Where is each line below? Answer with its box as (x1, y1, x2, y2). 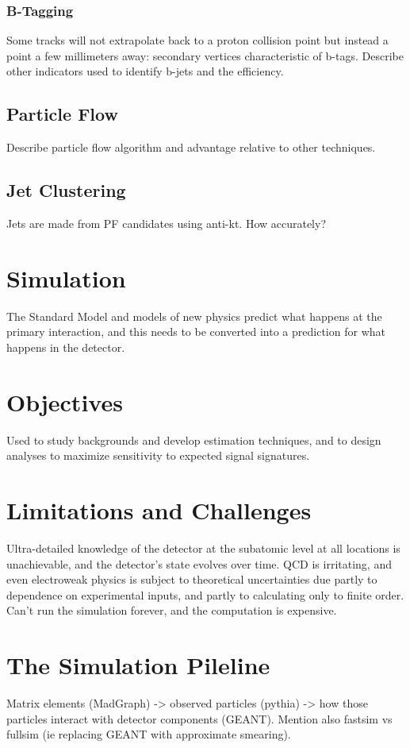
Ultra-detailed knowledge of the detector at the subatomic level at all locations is (6, 539, 400, 556)
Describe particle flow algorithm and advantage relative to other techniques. (6, 139, 376, 156)
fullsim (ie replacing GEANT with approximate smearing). (6, 726, 291, 742)
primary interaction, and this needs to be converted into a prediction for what (6, 323, 385, 340)
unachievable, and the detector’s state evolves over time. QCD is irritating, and (6, 555, 392, 572)
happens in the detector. (6, 338, 125, 355)
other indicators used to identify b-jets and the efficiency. (6, 63, 284, 79)
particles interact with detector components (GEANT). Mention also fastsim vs (6, 710, 393, 727)
